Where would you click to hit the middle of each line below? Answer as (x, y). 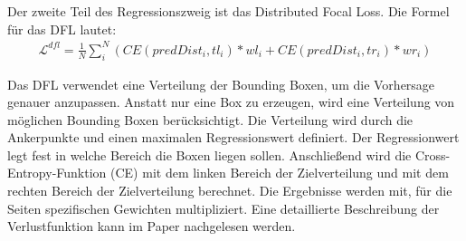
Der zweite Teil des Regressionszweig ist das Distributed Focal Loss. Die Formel (228, 11)
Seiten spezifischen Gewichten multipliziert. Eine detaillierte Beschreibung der (223, 208)
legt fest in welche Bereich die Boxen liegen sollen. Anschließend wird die (209, 154)
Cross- (433, 154)
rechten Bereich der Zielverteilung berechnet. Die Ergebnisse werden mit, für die (230, 191)
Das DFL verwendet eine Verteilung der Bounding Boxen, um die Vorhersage (221, 84)
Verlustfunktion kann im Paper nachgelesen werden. (152, 226)
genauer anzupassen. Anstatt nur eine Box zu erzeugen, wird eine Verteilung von (231, 102)
